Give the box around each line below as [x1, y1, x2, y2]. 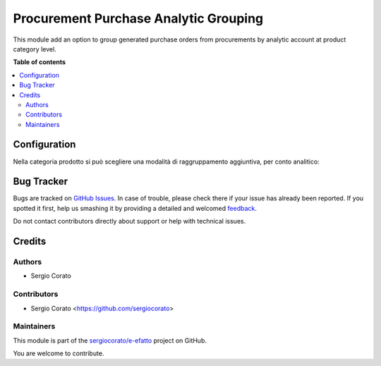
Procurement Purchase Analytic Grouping [13, 11, 264, 26]
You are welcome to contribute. [13, 349, 104, 358]
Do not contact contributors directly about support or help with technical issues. [13, 217, 246, 226]
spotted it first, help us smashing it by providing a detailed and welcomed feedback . [13, 204, 258, 212]
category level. [13, 44, 56, 53]
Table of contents [13, 58, 66, 66]
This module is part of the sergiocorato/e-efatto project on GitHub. [13, 336, 207, 345]
